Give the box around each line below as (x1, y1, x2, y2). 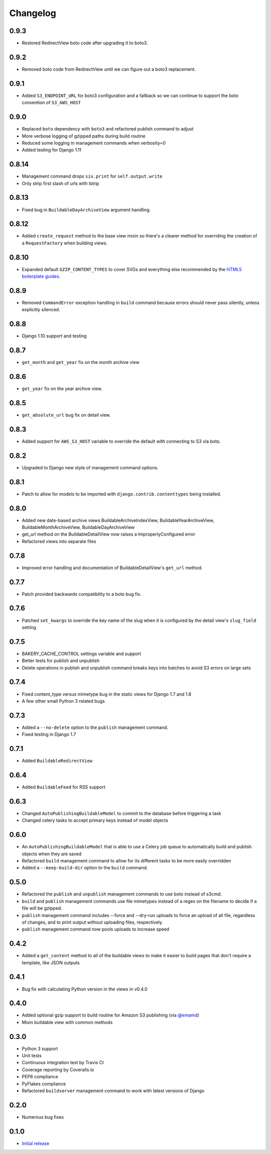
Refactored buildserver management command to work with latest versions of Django (22, 1088, 205, 1094)
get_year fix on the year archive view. (22, 386, 102, 392)
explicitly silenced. (22, 307, 60, 313)
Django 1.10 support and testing (22, 333, 87, 339)
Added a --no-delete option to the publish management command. (22, 724, 169, 730)
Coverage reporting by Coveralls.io (22, 1067, 94, 1073)
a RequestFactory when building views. (22, 240, 108, 246)
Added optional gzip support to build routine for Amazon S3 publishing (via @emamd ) (22, 1012, 199, 1018)
